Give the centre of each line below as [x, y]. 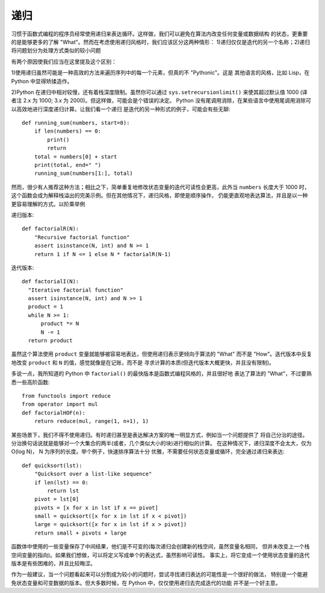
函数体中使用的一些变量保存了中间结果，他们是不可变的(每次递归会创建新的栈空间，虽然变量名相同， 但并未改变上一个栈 [160, 547]
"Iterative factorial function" [76, 290]
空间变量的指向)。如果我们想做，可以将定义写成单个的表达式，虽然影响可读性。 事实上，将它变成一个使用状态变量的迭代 [160, 555]
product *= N [60, 324]
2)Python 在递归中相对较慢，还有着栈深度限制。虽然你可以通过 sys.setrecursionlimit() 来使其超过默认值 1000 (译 [159, 92]
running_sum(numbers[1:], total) [84, 174]
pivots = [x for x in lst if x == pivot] [96, 507]
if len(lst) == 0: [61, 482]
